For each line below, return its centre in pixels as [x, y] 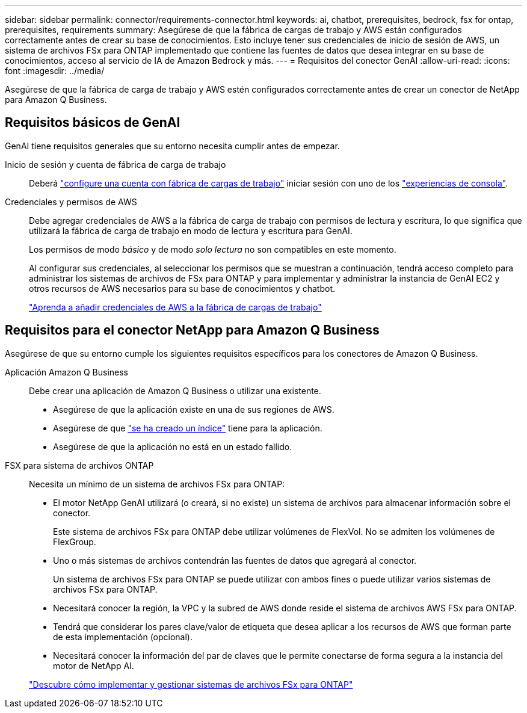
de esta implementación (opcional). [123, 637]
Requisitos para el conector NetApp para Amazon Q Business [192, 330]
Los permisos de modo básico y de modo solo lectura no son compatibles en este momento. [213, 249]
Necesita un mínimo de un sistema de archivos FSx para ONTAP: [157, 484]
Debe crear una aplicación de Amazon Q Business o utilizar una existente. [175, 390]
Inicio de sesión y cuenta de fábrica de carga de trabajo [116, 164]
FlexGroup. [75, 542]
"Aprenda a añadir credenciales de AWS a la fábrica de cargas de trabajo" [175, 307]
